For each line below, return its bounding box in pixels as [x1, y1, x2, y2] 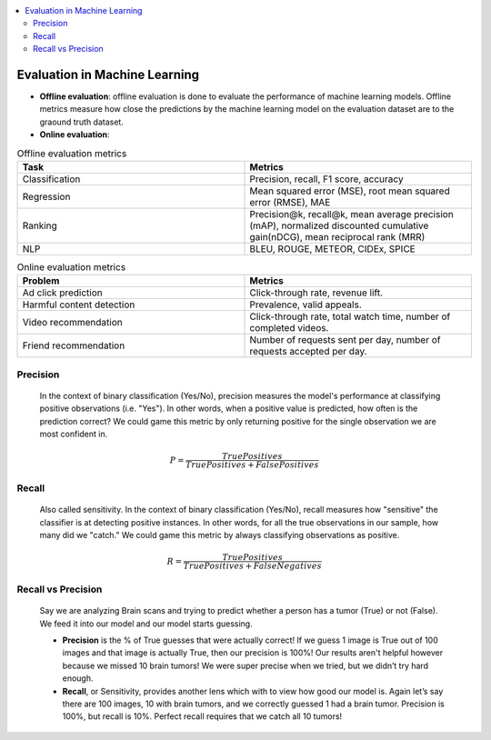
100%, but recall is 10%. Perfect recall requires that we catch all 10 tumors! [62, 711, 343, 722]
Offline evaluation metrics [16, 146, 127, 159]
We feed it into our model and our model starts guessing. [39, 618, 254, 629]
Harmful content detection [22, 298, 135, 311]
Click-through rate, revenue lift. [249, 286, 384, 299]
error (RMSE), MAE [249, 196, 331, 209]
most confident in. [39, 428, 108, 440]
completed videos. [249, 322, 329, 335]
